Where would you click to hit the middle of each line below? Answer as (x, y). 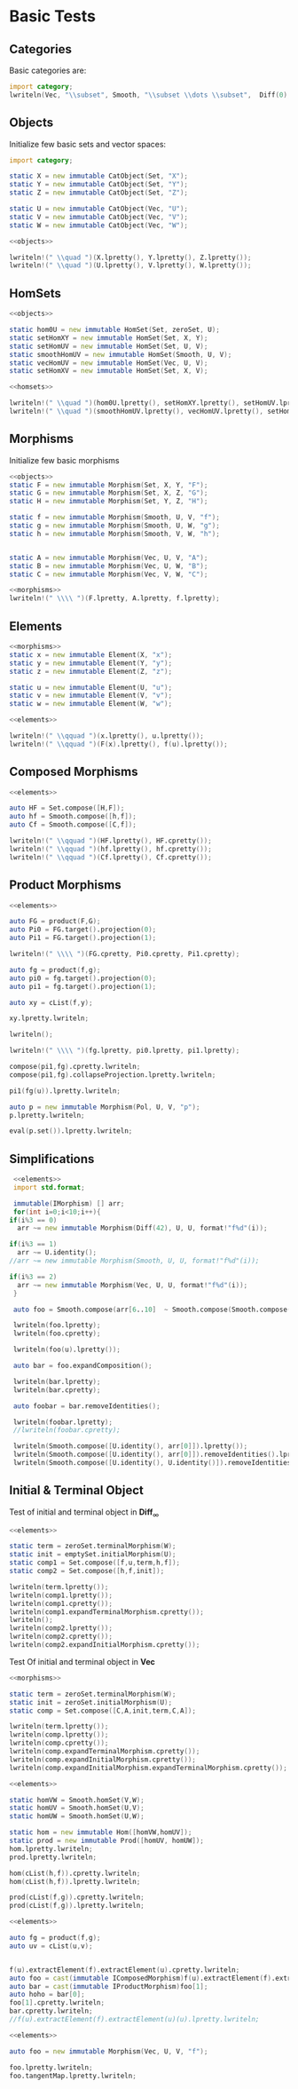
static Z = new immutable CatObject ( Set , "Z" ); (99, 193)
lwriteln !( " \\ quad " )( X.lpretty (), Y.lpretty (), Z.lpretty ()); (130, 257)
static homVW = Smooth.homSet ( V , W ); (77, 1800)
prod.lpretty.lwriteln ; (53, 1857)
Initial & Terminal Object (77, 1490)
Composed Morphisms (74, 772)
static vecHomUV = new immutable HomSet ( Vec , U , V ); (109, 363)
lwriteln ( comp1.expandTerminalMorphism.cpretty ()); (106, 1612)
